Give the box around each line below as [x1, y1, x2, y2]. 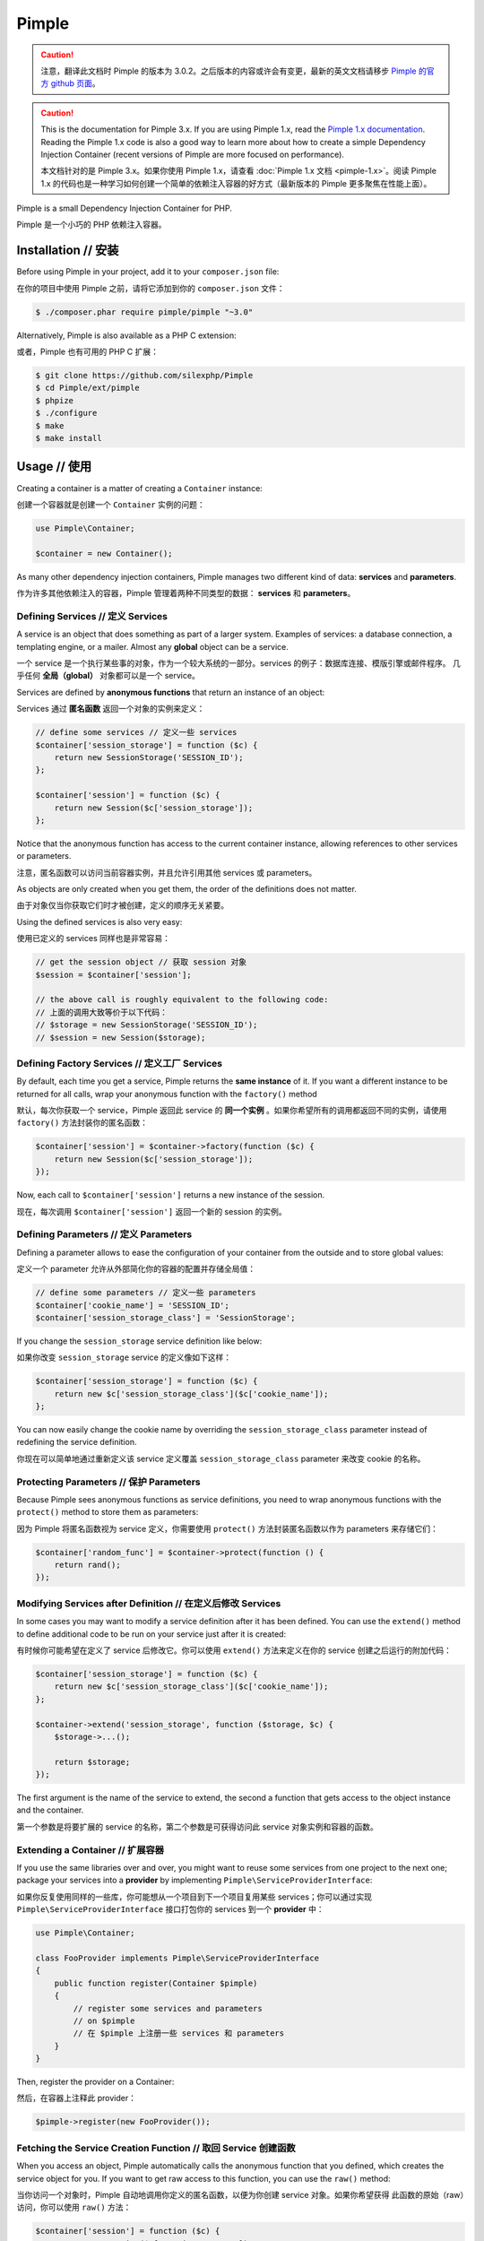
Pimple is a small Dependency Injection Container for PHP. [16, 203, 233, 214]
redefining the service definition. [16, 1437, 137, 1448]
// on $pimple [73, 2015, 135, 2026]
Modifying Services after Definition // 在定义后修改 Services [16, 1596, 281, 1609]
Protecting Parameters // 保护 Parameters [16, 1475, 201, 1488]
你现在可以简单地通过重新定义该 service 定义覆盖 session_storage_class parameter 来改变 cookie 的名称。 [16, 1453, 426, 1464]
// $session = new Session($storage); [35, 1032, 206, 1043]
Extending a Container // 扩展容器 [16, 1843, 165, 1856]
